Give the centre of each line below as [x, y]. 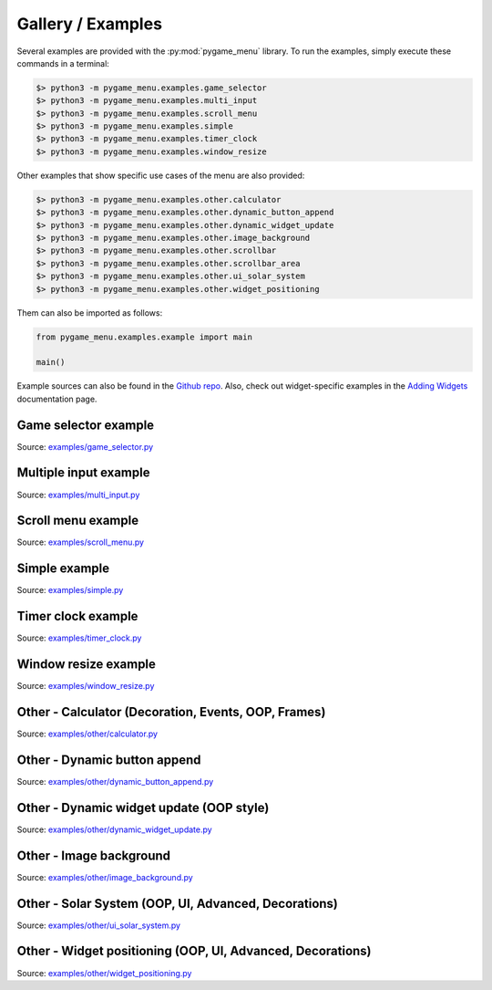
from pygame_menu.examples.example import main [144, 337]
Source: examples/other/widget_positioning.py [104, 973]
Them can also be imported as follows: [90, 313]
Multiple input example [83, 473]
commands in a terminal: [63, 63]
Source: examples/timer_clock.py [79, 638]
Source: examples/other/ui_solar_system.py [99, 925]
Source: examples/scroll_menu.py [81, 542]
